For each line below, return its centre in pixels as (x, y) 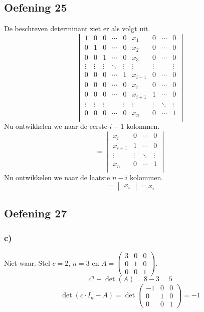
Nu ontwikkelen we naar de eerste (56, 126)
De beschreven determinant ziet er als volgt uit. (77, 28)
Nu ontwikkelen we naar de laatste (57, 177)
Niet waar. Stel (27, 262)
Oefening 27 (36, 213)
